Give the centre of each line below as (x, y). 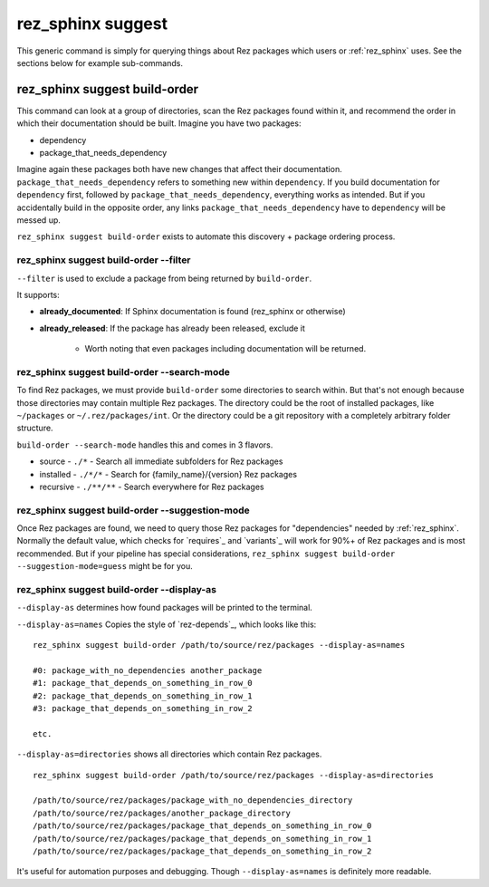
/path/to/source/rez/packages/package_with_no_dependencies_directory (193, 800)
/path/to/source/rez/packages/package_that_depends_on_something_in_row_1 (202, 839)
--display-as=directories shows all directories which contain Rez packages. (169, 754)
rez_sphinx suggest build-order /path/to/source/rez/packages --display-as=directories (234, 775)
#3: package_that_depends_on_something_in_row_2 (143, 709)
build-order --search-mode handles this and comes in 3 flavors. (145, 445)
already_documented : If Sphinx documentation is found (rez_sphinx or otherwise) (192, 312)
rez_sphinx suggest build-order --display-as (117, 590)
